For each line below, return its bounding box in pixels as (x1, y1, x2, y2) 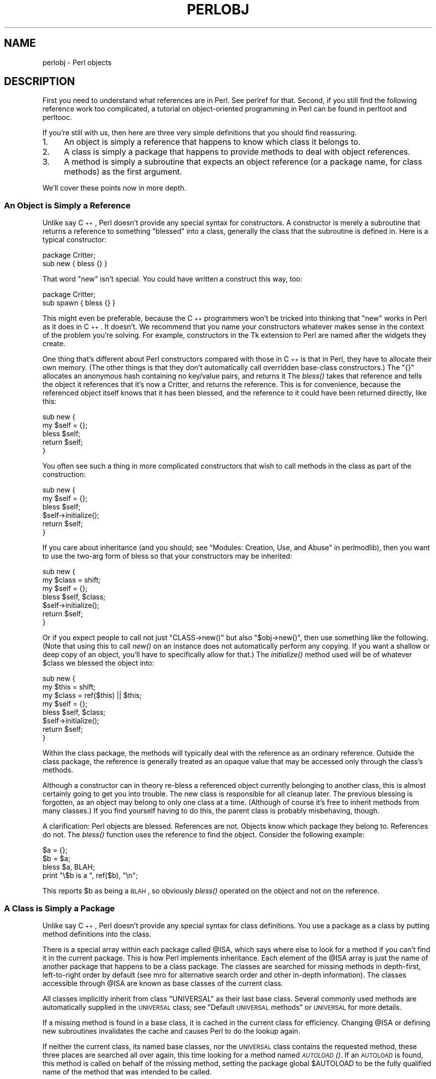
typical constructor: (42, 235, 107, 244)
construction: (42, 470, 86, 479)
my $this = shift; (42, 683, 96, 691)
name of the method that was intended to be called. (42, 1067, 212, 1076)
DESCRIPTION (4, 75, 75, 88)
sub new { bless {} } (42, 259, 108, 268)
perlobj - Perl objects (42, 58, 111, 67)
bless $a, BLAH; (42, 863, 95, 872)
